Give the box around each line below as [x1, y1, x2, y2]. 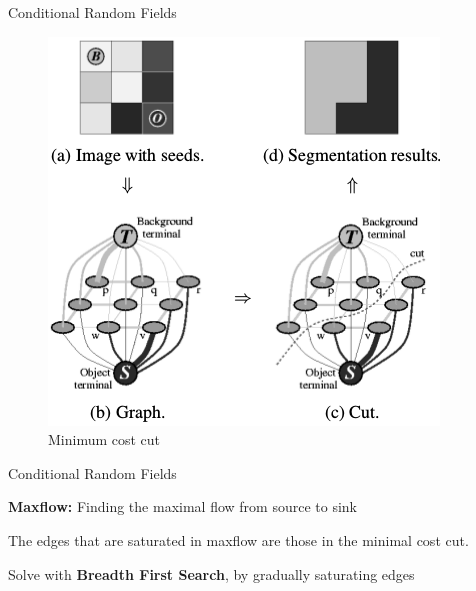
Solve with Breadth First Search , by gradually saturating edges [8, 563, 415, 584]
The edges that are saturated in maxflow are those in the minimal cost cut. [8, 529, 469, 550]
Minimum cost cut [48, 429, 161, 450]
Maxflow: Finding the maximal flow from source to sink [8, 496, 357, 517]
